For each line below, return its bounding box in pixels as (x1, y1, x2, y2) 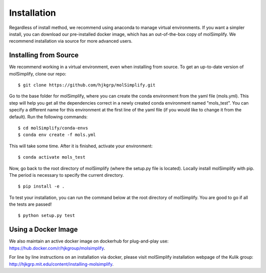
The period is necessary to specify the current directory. (9, 172, 124, 178)
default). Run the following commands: (9, 113, 88, 120)
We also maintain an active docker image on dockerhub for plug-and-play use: (9, 238, 169, 244)
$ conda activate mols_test (18, 155, 86, 160)
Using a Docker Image (9, 225, 78, 234)
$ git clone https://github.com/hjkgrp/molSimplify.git (18, 82, 156, 88)
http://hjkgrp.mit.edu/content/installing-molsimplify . (9, 261, 114, 267)
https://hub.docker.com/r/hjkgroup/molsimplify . (9, 245, 105, 251)
